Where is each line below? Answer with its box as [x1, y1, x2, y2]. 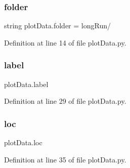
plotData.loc [4, 137, 42, 148]
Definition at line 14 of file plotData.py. [4, 37, 126, 48]
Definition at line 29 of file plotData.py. [4, 96, 126, 106]
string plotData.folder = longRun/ [4, 20, 111, 31]
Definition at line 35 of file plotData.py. [4, 154, 126, 164]
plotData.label [4, 78, 49, 89]
